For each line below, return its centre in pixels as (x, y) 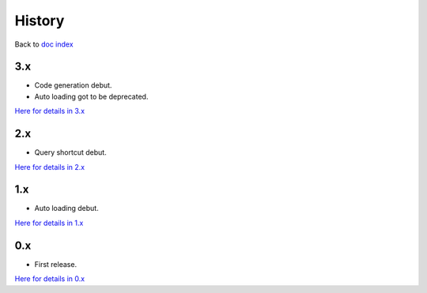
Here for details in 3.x (50, 111)
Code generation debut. (73, 85)
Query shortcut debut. (70, 152)
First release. (56, 264)
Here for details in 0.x (50, 279)
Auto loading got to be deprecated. (91, 96)
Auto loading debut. (66, 208)
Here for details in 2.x (50, 167)
